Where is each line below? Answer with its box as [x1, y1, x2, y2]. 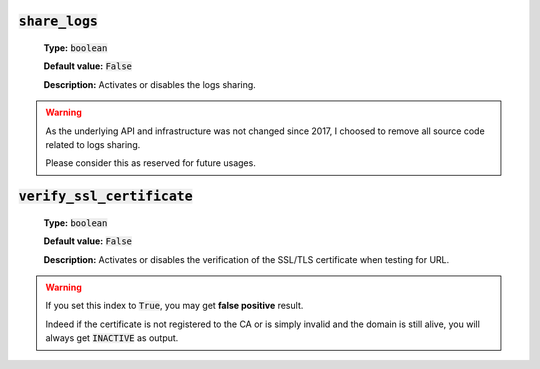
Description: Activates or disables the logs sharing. [43, 78, 257, 90]
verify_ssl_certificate [18, 188, 194, 205]
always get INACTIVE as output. [45, 332, 179, 344]
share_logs [18, 13, 99, 30]
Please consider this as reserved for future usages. [45, 157, 257, 169]
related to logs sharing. [45, 138, 141, 150]
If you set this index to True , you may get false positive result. [45, 300, 304, 312]
